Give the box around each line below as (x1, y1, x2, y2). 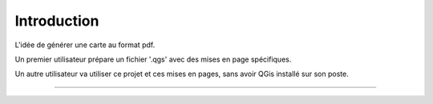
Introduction (14, 12, 99, 30)
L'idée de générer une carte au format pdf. (14, 40, 156, 50)
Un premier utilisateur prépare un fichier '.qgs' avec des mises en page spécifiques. (14, 54, 292, 64)
